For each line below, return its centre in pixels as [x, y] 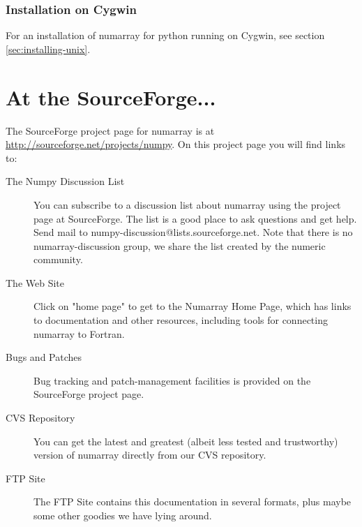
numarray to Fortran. [79, 333]
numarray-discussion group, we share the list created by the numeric [180, 245]
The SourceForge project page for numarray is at [110, 130]
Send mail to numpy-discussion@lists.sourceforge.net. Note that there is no [193, 232]
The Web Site [35, 282]
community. [58, 259]
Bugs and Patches [44, 357]
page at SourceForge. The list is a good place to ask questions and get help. [195, 218]
